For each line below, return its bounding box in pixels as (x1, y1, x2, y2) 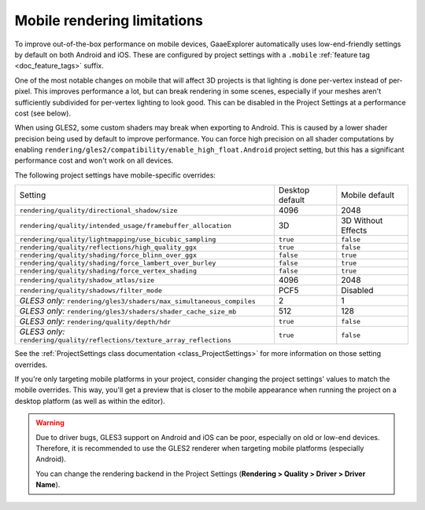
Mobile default (341, 189, 395, 200)
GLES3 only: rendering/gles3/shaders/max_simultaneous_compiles (19, 295, 256, 306)
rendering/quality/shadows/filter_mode (19, 286, 163, 295)
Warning (35, 418, 65, 427)
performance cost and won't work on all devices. (14, 156, 174, 165)
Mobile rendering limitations (14, 12, 204, 29)
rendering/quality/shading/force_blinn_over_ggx (19, 251, 197, 259)
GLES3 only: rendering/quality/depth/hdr (19, 316, 172, 327)
